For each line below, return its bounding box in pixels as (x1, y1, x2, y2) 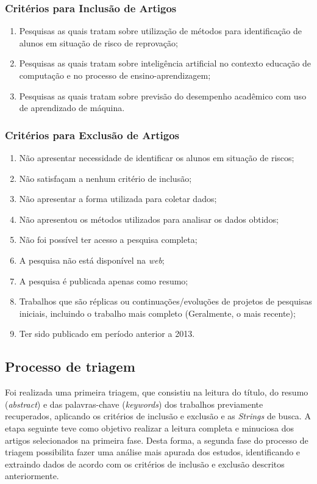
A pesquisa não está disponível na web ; (19, 253, 165, 266)
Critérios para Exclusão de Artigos (5, 127, 179, 142)
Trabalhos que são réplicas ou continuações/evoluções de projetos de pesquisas (19, 295, 312, 308)
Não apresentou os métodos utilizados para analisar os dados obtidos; (19, 212, 279, 225)
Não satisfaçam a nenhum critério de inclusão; (19, 172, 192, 184)
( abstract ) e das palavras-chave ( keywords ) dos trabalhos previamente (5, 397, 263, 410)
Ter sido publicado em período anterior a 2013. (19, 327, 195, 340)
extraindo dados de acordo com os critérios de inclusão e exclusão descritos (5, 457, 285, 470)
